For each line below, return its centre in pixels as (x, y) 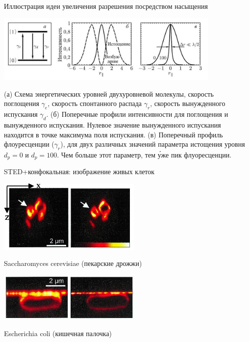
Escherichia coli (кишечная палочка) (58, 333)
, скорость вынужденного (188, 103)
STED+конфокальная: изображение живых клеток (79, 171)
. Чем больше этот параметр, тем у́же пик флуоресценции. (144, 155)
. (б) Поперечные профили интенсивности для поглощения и (137, 114)
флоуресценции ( (29, 144)
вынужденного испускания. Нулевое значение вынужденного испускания (112, 125)
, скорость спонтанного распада (95, 103)
